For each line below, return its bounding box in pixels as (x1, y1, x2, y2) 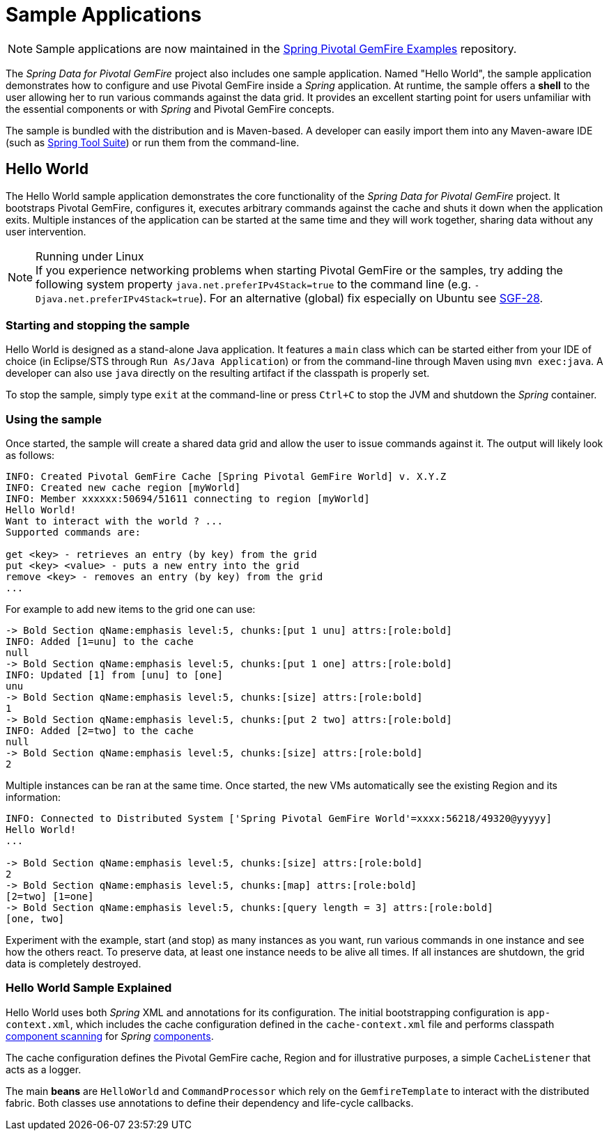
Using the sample (6, 412, 102, 426)
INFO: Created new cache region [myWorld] (6, 482, 241, 494)
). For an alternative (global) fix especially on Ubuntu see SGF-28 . (199, 290, 544, 305)
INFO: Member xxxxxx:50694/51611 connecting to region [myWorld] (6, 493, 370, 505)
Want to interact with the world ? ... (6, 515, 223, 527)
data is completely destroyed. (6, 958, 141, 970)
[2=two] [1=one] (6, 891, 94, 903)
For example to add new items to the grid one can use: (6, 603, 256, 616)
